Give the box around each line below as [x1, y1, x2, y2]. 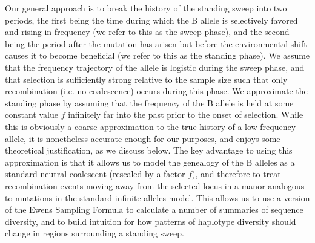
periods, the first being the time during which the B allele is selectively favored [5, 13, 298, 26]
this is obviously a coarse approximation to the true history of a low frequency [5, 120, 296, 132]
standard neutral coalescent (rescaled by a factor [5, 167, 185, 180]
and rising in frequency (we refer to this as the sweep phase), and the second [5, 25, 290, 38]
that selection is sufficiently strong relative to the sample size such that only [5, 73, 288, 85]
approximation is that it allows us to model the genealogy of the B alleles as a [5, 155, 295, 168]
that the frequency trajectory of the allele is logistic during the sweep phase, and [5, 60, 305, 73]
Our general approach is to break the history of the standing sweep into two [5, 2, 287, 14]
